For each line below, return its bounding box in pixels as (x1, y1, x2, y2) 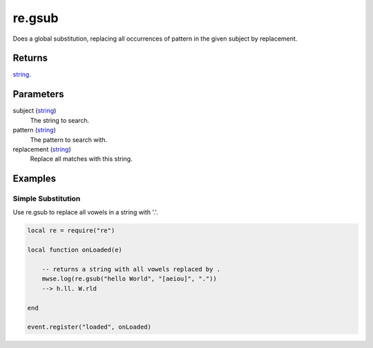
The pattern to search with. (30, 135, 108, 144)
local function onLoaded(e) (27, 246, 122, 254)
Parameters (12, 88, 64, 100)
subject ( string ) (12, 107, 57, 115)
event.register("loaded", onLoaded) (27, 323, 152, 331)
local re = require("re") (27, 227, 115, 234)
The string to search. (30, 116, 90, 124)
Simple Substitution (12, 194, 81, 203)
